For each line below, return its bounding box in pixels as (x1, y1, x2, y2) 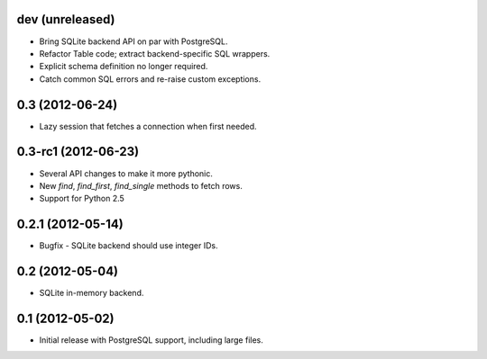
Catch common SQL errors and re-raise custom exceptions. (39, 73, 262, 85)
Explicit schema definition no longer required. (39, 61, 208, 72)
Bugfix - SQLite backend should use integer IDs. (39, 240, 218, 251)
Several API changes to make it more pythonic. (39, 167, 214, 179)
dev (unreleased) (16, 12, 115, 27)
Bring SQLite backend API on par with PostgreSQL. (39, 36, 229, 47)
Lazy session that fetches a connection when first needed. (39, 121, 257, 131)
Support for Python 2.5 (39, 193, 125, 204)
